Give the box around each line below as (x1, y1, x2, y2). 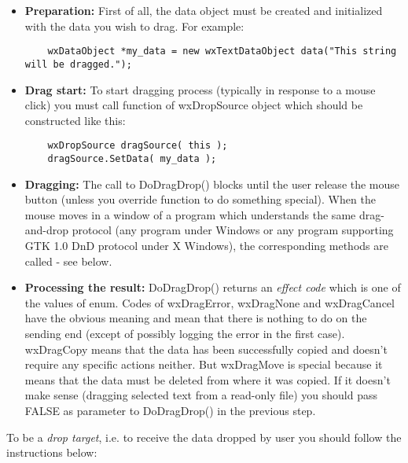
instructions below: (6, 444, 97, 461)
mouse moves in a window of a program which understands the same (24, 206, 356, 222)
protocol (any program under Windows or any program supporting (72, 222, 394, 238)
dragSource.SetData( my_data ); (47, 152, 217, 164)
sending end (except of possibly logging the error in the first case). (24, 325, 345, 341)
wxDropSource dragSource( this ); (47, 140, 228, 152)
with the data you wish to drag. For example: (24, 17, 244, 34)
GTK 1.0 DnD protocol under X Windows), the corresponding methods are (24, 237, 388, 253)
